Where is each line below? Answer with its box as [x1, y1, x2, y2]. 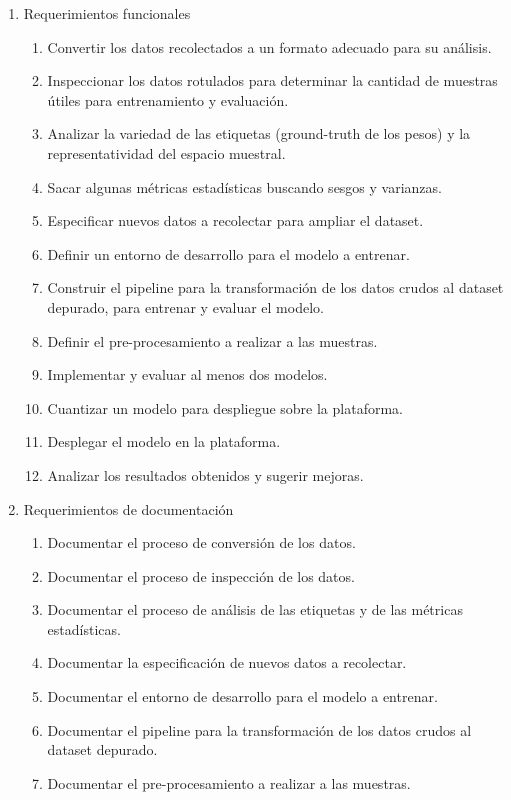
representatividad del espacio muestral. [47, 142, 286, 163]
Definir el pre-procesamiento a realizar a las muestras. [47, 330, 378, 351]
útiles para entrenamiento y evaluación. [47, 89, 289, 110]
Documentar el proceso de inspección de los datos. [47, 565, 355, 586]
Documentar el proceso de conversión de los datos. [47, 532, 356, 553]
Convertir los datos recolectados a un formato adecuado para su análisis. [47, 36, 492, 57]
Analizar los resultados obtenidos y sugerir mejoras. [47, 464, 364, 485]
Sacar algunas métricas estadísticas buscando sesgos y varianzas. [47, 176, 442, 197]
